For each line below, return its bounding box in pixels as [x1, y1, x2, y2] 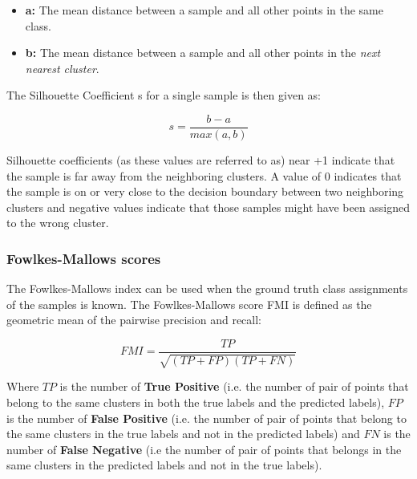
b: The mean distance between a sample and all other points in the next [25, 44, 381, 61]
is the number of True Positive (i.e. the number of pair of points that [59, 378, 409, 395]
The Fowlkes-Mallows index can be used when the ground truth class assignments [6, 280, 408, 297]
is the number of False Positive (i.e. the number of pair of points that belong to [6, 409, 407, 426]
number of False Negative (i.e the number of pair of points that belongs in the [6, 440, 402, 457]
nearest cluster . [25, 59, 99, 76]
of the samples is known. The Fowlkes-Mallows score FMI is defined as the [6, 295, 372, 312]
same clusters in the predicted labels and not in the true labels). [6, 457, 322, 473]
